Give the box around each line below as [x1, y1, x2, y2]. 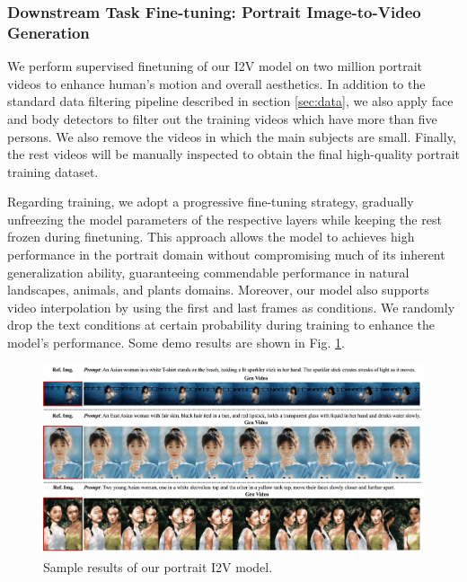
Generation [7, 21, 90, 43]
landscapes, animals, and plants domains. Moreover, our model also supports [7, 280, 429, 299]
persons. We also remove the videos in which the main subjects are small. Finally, [7, 127, 456, 145]
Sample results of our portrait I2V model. [43, 557, 273, 576]
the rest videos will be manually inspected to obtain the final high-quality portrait [7, 145, 461, 163]
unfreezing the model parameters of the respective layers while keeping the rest [7, 209, 442, 228]
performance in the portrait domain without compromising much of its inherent [7, 245, 445, 264]
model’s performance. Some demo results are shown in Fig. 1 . [7, 333, 345, 352]
